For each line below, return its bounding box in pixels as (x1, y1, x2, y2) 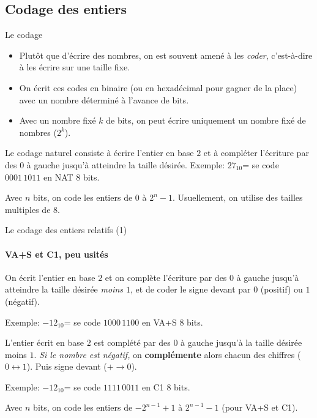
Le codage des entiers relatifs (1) (5, 223, 127, 236)
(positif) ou (260, 283, 303, 296)
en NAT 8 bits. (43, 170, 100, 183)
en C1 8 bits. (141, 380, 190, 393)
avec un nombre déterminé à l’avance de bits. (19, 93, 189, 106)
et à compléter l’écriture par (203, 146, 309, 159)
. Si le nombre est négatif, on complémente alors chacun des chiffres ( (34, 348, 301, 360)
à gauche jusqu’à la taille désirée (181, 336, 302, 349)
